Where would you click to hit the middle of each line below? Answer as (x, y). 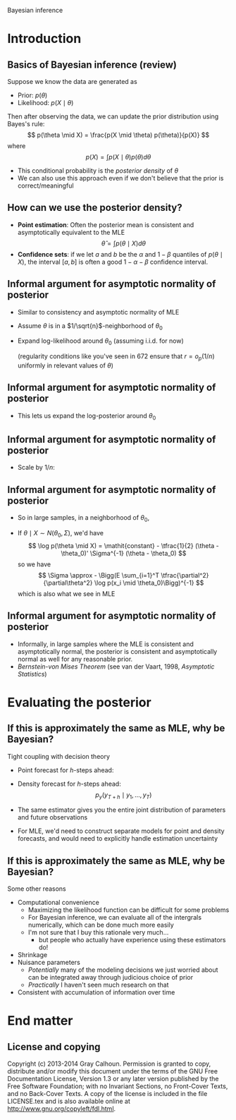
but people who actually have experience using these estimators (132, 940)
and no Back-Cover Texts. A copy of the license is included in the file (107, 1094)
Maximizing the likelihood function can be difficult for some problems (129, 910)
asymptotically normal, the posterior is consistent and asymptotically (117, 651)
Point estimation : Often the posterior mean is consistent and (106, 224)
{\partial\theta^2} (68, 583)
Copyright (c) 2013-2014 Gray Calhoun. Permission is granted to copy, (109, 1064)
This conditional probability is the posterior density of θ (98, 171)
